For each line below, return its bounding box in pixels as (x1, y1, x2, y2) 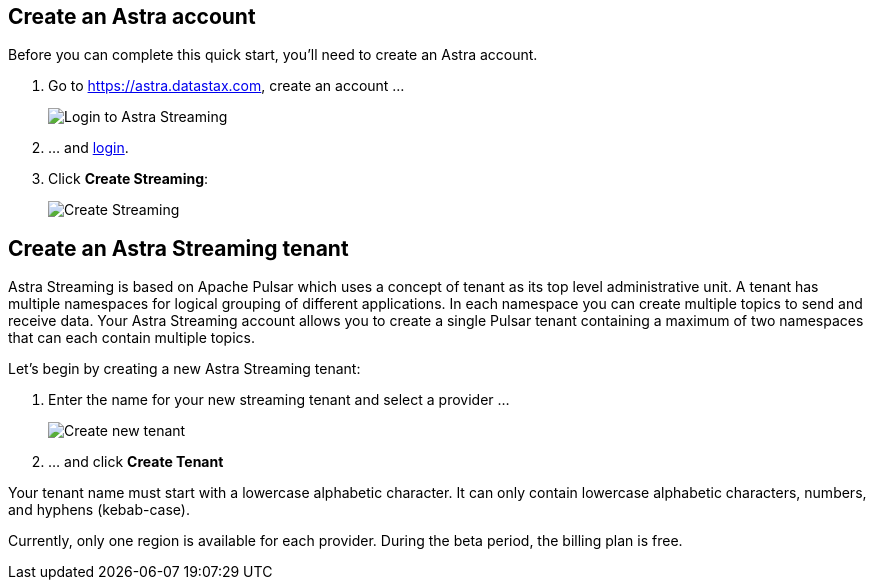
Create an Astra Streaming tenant (8, 235, 349, 261)
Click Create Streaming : (48, 170, 209, 188)
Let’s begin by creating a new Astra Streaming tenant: (8, 360, 361, 378)
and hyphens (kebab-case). (8, 501, 190, 519)
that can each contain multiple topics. (8, 329, 255, 347)
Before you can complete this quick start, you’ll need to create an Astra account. (8, 46, 538, 64)
